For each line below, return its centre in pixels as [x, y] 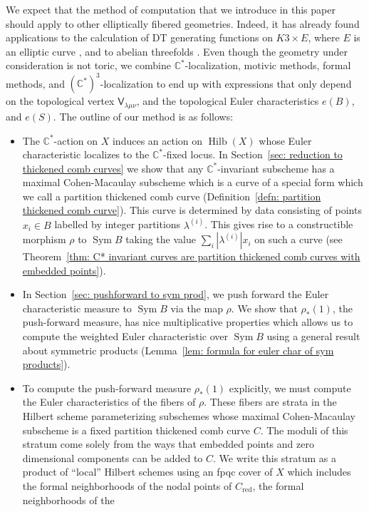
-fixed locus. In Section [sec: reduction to [253, 154]
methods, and [35, 83]
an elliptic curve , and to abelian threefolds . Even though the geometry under [177, 51]
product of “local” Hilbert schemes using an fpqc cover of [147, 472]
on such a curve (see [298, 239]
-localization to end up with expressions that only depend [226, 83]
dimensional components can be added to [113, 457]
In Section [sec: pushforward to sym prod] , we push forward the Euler [176, 294]
